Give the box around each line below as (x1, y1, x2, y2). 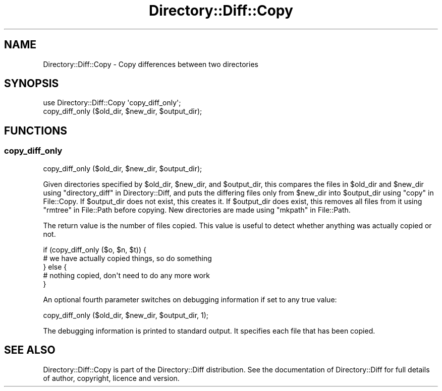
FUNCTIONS (4, 124, 68, 137)
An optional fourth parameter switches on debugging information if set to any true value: (43, 295, 337, 304)
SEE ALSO (4, 344, 56, 357)
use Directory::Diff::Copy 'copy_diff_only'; (43, 98, 181, 107)
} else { (43, 262, 67, 271)
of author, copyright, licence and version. (43, 373, 180, 382)
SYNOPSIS (4, 77, 59, 90)
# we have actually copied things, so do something (43, 253, 212, 263)
